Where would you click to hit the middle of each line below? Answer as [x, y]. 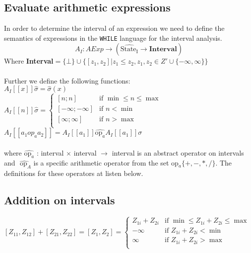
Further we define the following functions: [67, 80]
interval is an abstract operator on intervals [178, 152]
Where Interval [29, 61]
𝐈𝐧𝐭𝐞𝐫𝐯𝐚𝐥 [163, 49]
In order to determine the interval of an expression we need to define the [114, 28]
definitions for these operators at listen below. [74, 173]
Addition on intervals [60, 200]
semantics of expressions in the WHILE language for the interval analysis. [113, 38]
